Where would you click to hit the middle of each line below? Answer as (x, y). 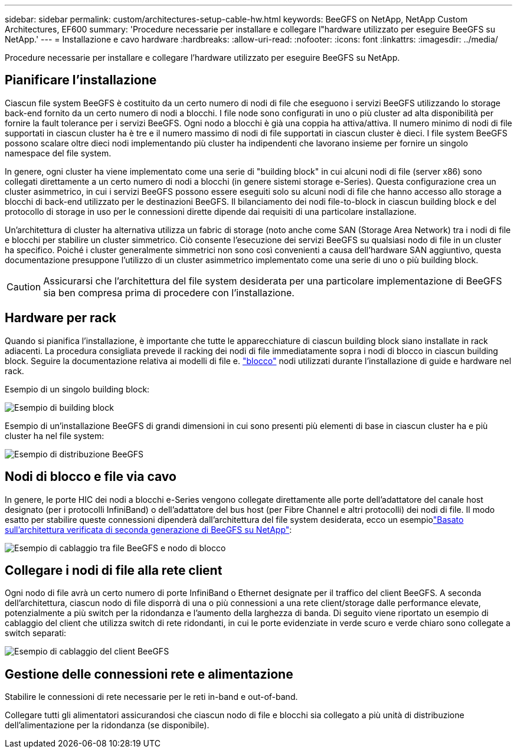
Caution (24, 287)
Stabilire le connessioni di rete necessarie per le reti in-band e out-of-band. (151, 697)
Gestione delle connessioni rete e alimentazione (149, 674)
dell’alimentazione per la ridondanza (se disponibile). (107, 725)
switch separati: (36, 633)
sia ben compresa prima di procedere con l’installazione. (169, 292)
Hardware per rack (60, 318)
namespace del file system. (58, 153)
